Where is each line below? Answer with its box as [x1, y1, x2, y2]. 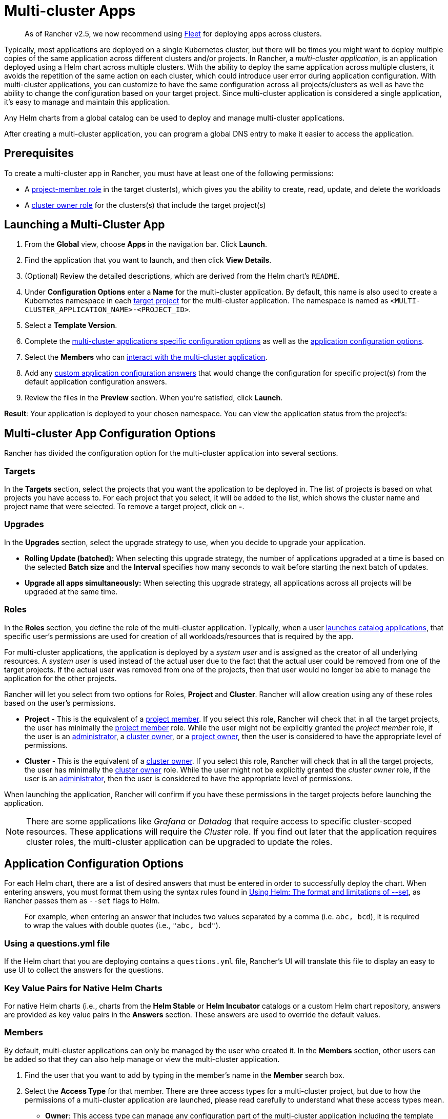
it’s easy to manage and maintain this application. [4, 97, 170, 106]
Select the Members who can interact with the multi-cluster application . [25, 353, 268, 362]
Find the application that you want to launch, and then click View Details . [25, 256, 272, 265]
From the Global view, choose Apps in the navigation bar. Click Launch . [25, 240, 268, 249]
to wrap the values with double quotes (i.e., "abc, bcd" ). [25, 921, 220, 930]
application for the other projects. [4, 673, 117, 683]
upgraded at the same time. [25, 587, 118, 596]
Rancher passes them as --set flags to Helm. [4, 896, 160, 905]
